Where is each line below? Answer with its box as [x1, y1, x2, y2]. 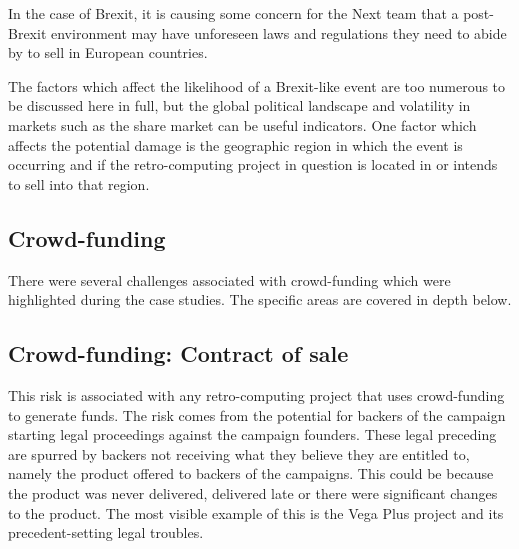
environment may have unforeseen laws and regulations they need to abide [51, 22, 507, 43]
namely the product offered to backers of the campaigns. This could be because [8, 463, 494, 484]
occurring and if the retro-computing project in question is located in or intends [8, 154, 498, 175]
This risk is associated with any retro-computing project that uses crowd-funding [8, 384, 505, 405]
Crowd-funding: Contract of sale [8, 338, 349, 369]
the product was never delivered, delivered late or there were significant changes [8, 482, 498, 503]
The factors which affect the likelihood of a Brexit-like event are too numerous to [8, 75, 506, 96]
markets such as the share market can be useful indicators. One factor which [8, 114, 477, 135]
